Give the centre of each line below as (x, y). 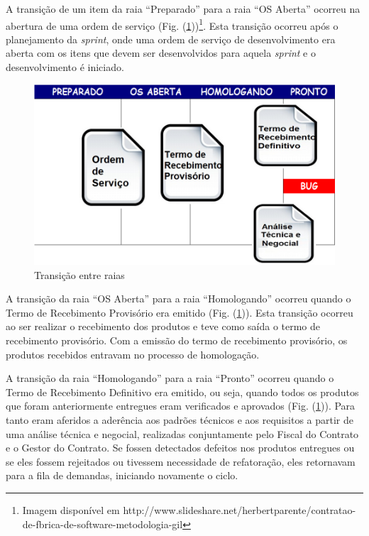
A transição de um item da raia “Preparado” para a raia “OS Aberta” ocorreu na (183, 9)
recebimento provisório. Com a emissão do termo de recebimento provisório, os (177, 340)
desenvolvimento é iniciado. (65, 67)
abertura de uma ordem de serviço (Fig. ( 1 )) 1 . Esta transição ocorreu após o (172, 24)
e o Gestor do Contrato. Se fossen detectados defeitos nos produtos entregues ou (180, 448)
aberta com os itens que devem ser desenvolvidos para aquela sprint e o (161, 53)
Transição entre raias (79, 274)
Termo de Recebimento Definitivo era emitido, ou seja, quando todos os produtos (182, 392)
